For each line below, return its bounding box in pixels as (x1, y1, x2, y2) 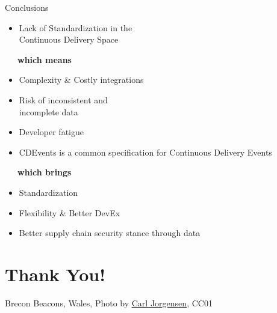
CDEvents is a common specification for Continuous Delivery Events (19, 145, 272, 158)
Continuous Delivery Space (19, 33, 119, 46)
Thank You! (5, 261, 105, 286)
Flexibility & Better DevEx (19, 206, 120, 219)
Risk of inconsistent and (19, 93, 108, 106)
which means (17, 53, 72, 65)
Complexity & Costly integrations (19, 73, 144, 86)
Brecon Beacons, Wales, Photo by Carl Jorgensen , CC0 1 (5, 296, 213, 309)
